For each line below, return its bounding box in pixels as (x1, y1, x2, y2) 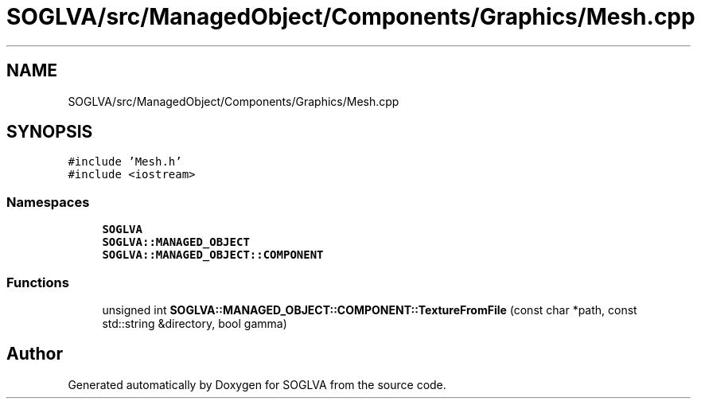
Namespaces (6, 193, 90, 210)
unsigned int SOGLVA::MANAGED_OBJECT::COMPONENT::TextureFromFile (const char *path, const (102, 302, 637, 317)
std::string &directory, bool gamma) (102, 316, 287, 330)
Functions (6, 274, 69, 290)
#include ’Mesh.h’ (68, 155, 182, 169)
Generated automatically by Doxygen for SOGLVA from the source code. (68, 377, 446, 391)
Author (6, 344, 63, 364)
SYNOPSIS (6, 122, 93, 142)
